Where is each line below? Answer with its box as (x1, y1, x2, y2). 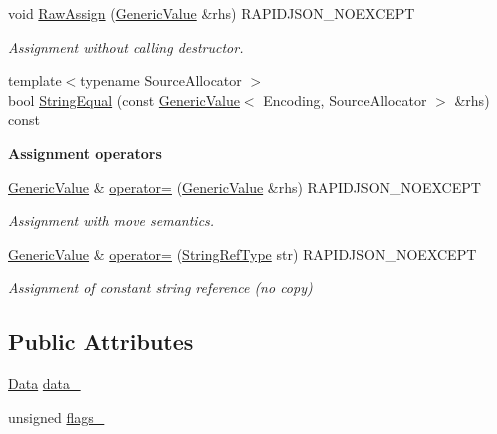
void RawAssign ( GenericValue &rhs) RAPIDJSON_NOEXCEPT (8, 3, 415, 23)
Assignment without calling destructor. (8, 36, 244, 57)
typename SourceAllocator (80, 70, 242, 91)
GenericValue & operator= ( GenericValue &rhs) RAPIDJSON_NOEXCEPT (8, 176, 481, 197)
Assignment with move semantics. (8, 210, 215, 231)
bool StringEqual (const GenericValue (8, 89, 240, 110)
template (8, 70, 62, 91)
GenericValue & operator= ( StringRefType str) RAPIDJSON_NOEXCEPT (8, 243, 477, 264)
